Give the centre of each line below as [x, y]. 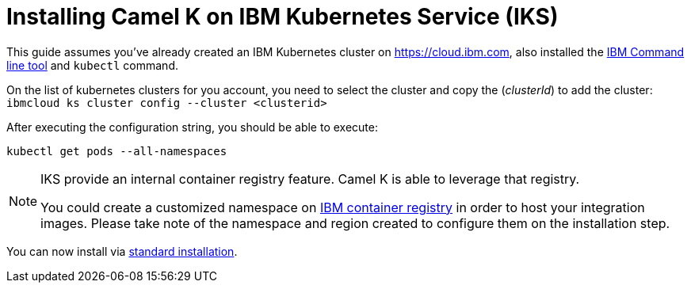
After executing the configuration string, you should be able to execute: [192, 127]
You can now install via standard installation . [122, 251]
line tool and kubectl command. [92, 65]
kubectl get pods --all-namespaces [117, 151]
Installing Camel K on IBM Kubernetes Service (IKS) [283, 17]
